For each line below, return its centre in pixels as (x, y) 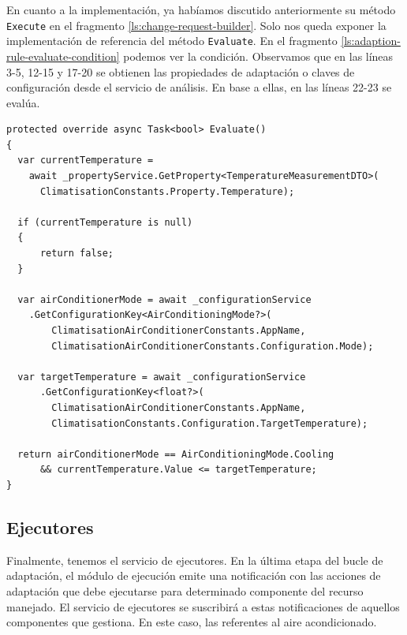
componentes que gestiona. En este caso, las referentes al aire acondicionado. (192, 622)
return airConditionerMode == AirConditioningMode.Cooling (176, 454)
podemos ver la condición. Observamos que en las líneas (258, 56)
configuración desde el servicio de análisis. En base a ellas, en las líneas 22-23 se (199, 87)
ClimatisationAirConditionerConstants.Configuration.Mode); (213, 346)
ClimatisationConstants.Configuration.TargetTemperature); (210, 423)
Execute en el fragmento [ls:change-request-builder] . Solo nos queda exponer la (196, 25)
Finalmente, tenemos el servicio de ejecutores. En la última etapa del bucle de (195, 560)
